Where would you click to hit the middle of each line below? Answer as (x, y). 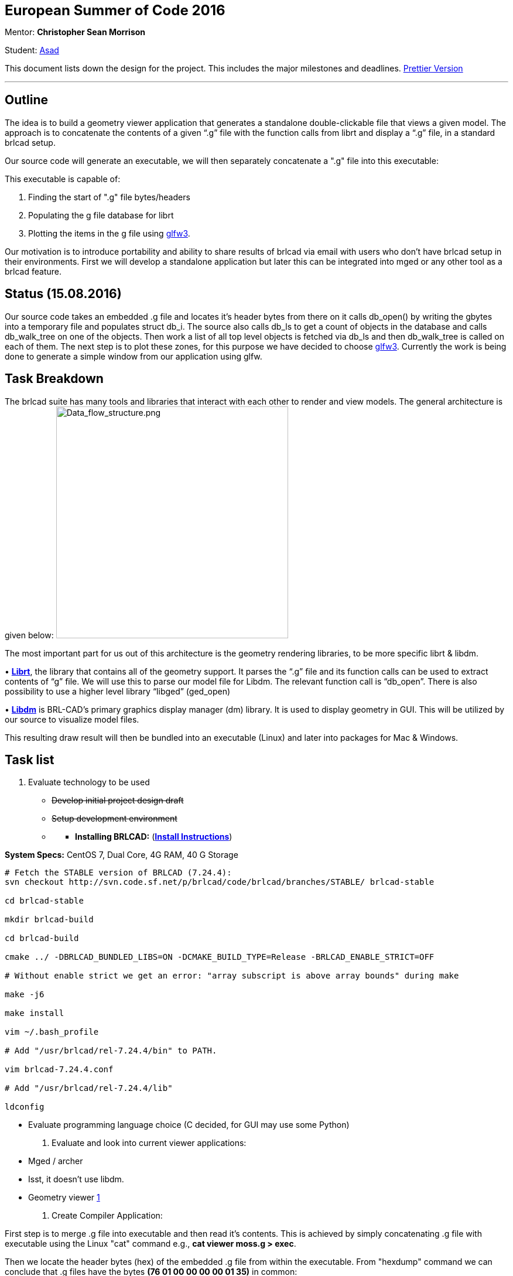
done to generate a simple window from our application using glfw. (134, 356)
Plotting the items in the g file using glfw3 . (109, 233)
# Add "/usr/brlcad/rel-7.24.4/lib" (89, 1088)
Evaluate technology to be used (89, 782)
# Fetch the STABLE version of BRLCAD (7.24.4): (118, 873)
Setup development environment (114, 819)
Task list (30, 760)
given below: (29, 635)
